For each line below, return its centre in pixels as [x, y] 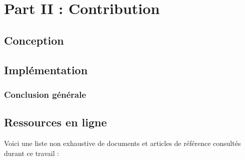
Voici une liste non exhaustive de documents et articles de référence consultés [122, 143]
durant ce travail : [32, 153]
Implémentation [46, 69]
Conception [34, 40]
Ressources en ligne [55, 122]
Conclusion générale [45, 94]
